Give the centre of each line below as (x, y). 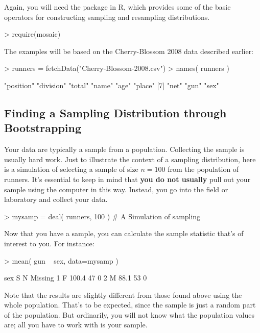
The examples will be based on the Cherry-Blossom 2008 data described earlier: (129, 51)
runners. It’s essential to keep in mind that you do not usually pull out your (127, 179)
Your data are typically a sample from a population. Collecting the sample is (124, 149)
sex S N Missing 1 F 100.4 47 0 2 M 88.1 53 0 (76, 278)
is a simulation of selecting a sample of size (71, 169)
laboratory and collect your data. (56, 199)
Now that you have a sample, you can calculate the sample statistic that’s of (124, 233)
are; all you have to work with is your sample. (76, 325)
